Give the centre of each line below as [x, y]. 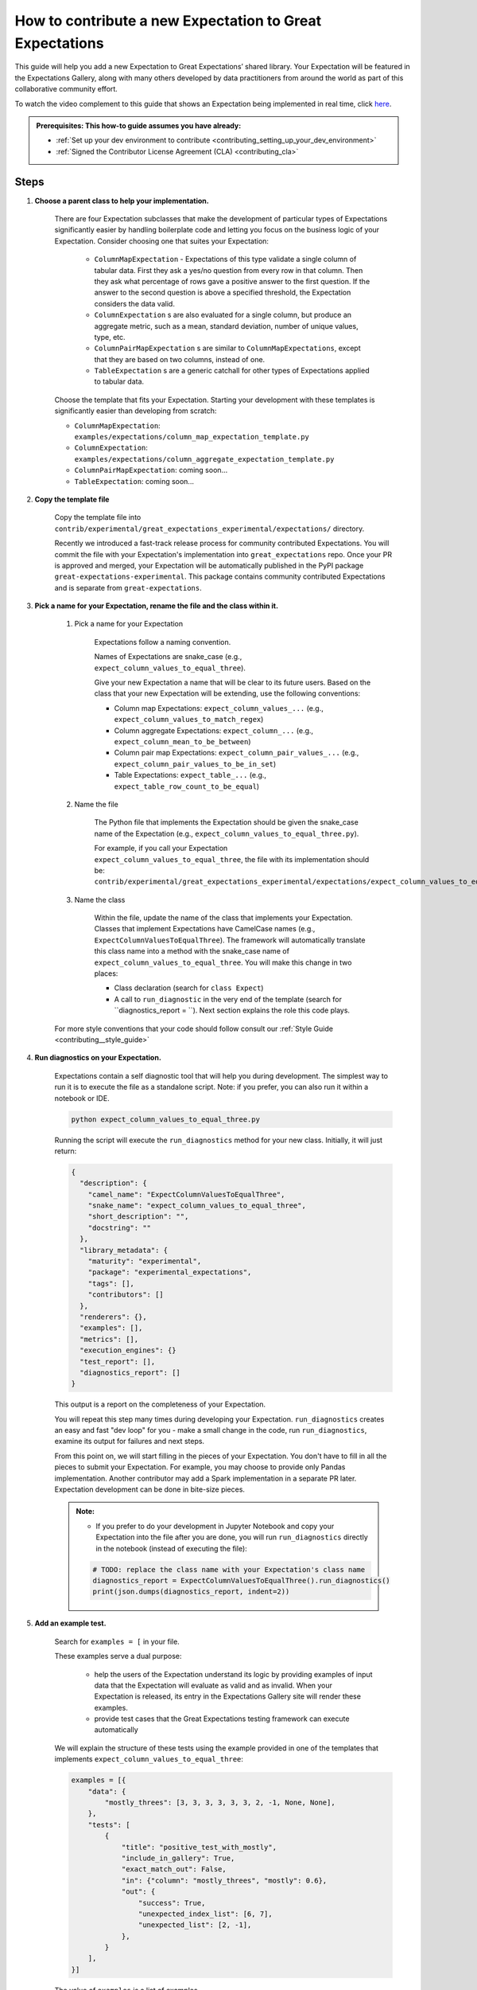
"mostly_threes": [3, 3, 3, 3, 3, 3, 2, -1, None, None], [220, 1803]
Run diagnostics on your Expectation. [98, 1058]
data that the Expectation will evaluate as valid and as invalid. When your [213, 1685]
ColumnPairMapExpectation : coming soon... [151, 470]
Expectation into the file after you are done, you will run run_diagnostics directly [232, 1537]
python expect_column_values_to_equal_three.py [165, 1119]
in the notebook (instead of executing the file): [172, 1548]
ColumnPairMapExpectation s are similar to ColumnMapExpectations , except [227, 348]
